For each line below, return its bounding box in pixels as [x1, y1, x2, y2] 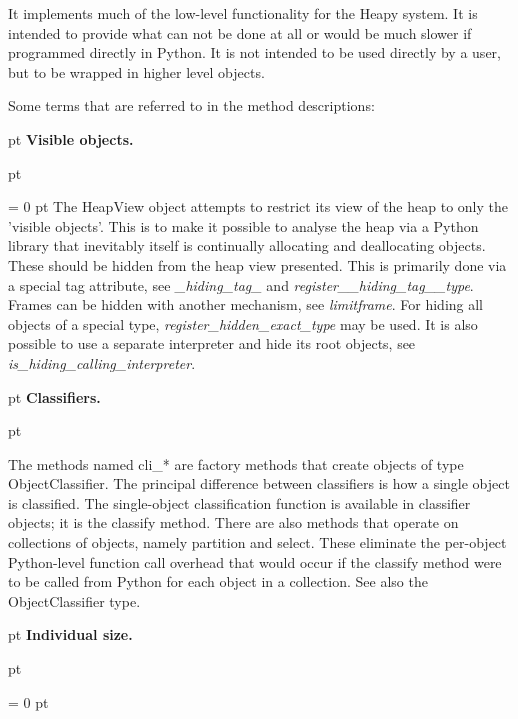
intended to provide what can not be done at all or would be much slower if [8, 22, 472, 43]
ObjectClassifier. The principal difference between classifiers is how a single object [8, 473, 510, 494]
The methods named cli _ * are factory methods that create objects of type [8, 453, 464, 474]
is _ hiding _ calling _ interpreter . [8, 352, 196, 373]
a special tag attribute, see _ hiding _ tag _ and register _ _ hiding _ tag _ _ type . [8, 274, 474, 295]
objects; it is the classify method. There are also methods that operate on [8, 512, 459, 533]
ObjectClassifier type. [8, 590, 141, 611]
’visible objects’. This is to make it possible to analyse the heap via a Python [8, 215, 479, 236]
